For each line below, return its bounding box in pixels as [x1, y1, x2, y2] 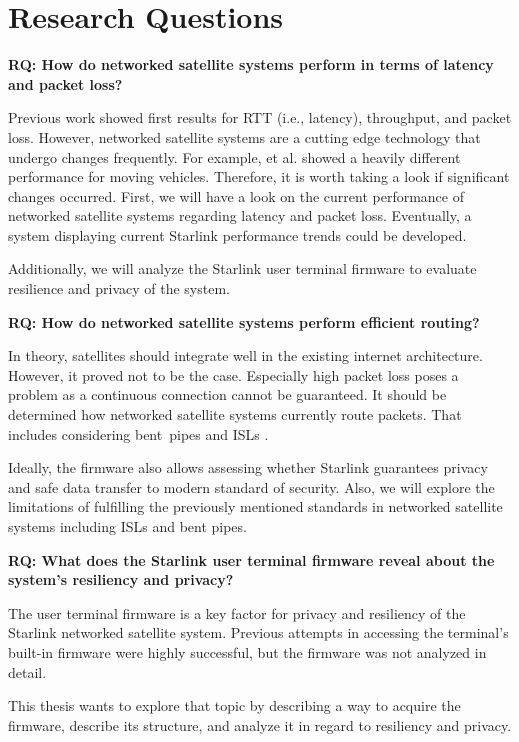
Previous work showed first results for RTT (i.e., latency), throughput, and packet [8, 107, 512, 128]
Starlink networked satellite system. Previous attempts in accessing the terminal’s [8, 622, 509, 643]
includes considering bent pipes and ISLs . [8, 423, 269, 444]
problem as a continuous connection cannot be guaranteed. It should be [8, 384, 447, 405]
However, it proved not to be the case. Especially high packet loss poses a [8, 364, 459, 385]
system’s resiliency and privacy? [8, 569, 234, 590]
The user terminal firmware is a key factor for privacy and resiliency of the [8, 602, 466, 623]
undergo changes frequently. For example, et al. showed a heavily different [8, 146, 461, 167]
